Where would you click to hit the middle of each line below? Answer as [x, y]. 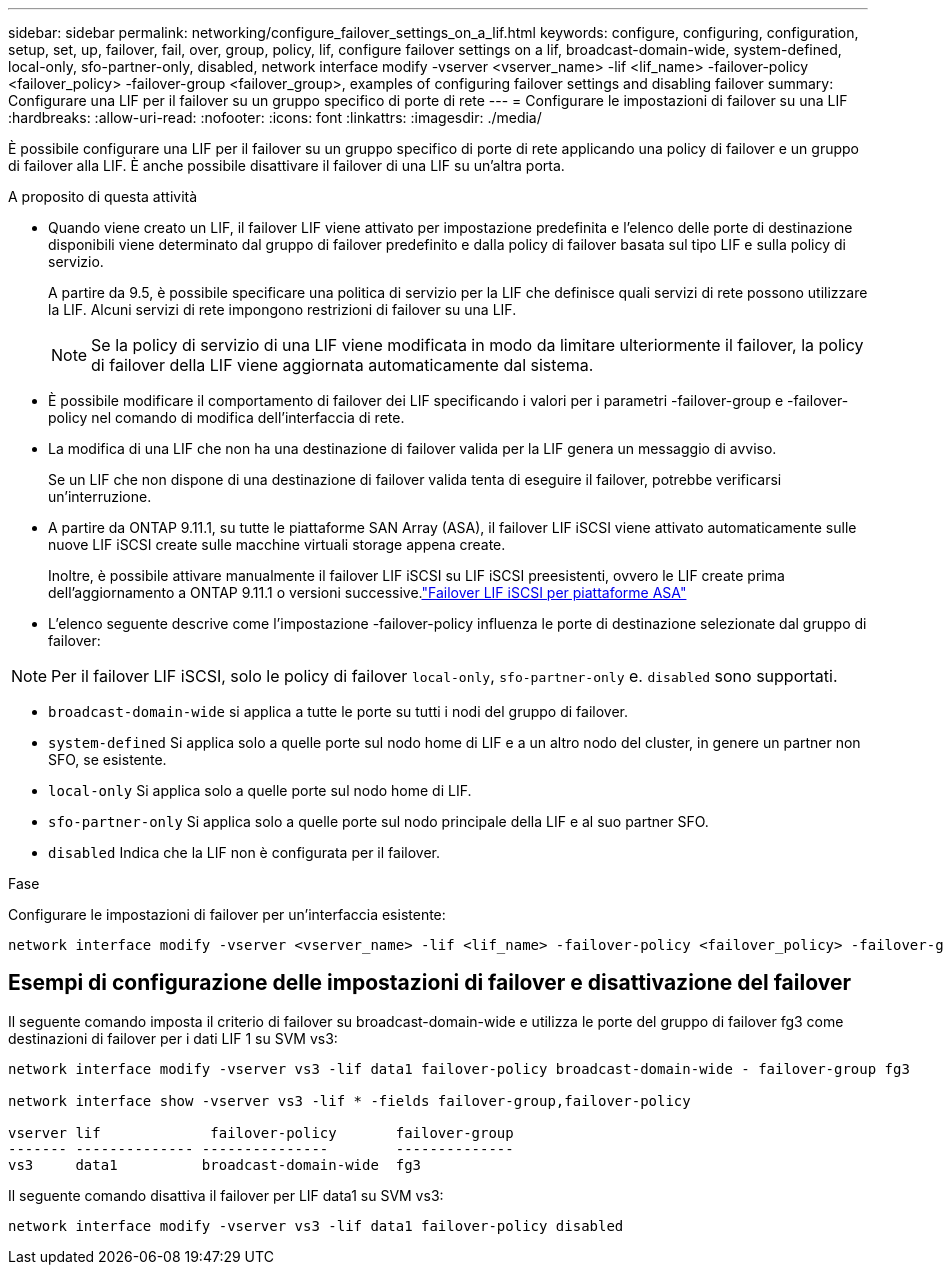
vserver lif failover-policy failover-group [261, 1132]
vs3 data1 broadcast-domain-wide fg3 [215, 1164]
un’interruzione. [100, 496]
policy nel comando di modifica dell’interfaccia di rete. [226, 417]
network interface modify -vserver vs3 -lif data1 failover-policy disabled [316, 1225]
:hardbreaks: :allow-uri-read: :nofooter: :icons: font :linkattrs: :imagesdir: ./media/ [275, 117]
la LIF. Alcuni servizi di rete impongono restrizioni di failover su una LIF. [282, 309]
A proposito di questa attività [103, 196]
